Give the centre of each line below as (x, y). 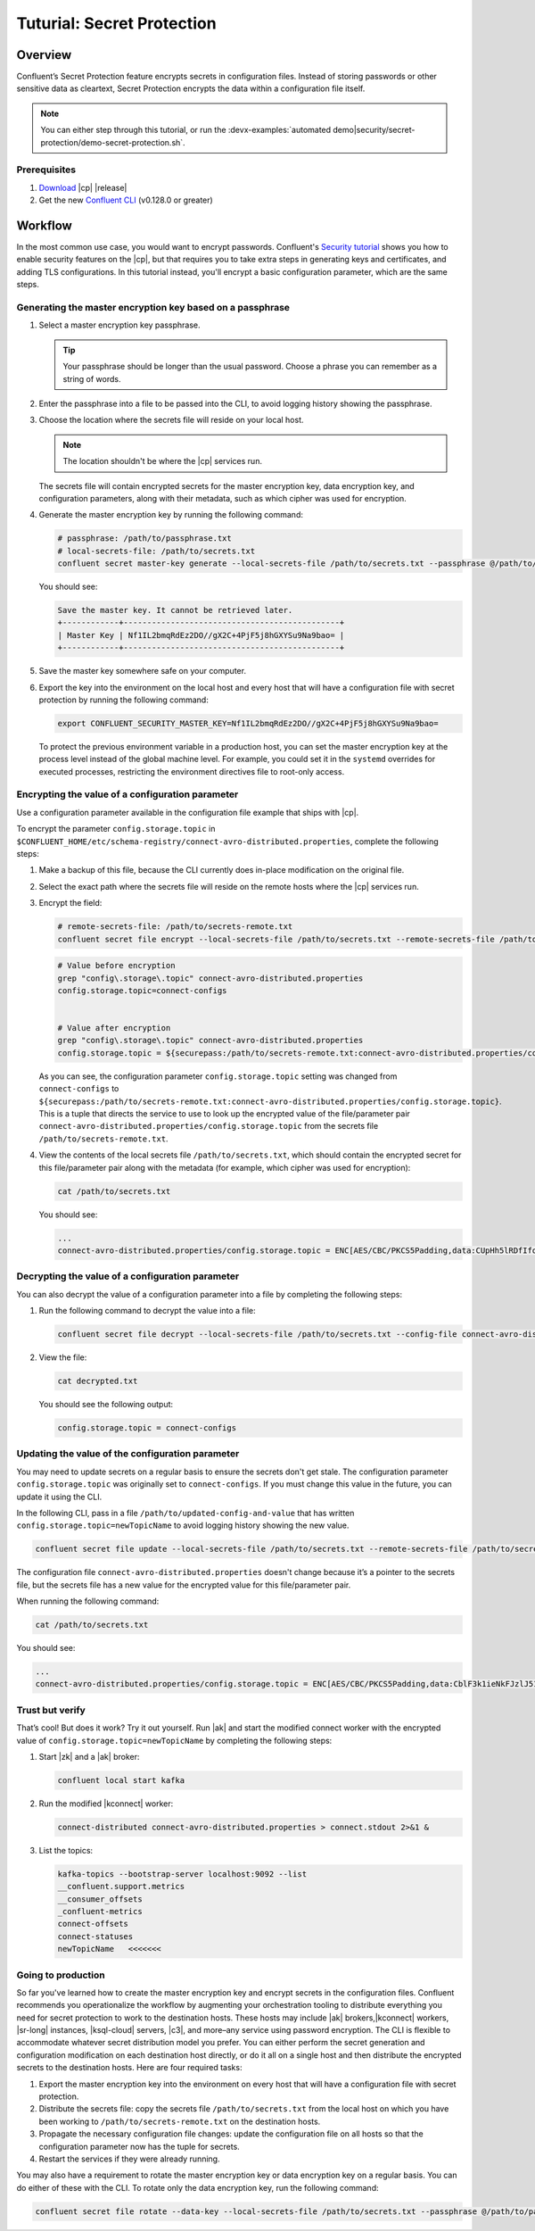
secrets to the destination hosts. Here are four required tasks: (129, 2068)
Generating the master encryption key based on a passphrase (153, 307)
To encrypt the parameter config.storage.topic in (116, 829)
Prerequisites (46, 170)
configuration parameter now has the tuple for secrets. (139, 2146)
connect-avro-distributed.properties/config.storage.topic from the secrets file (209, 1126)
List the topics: (66, 1850)
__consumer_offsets (100, 1899)
